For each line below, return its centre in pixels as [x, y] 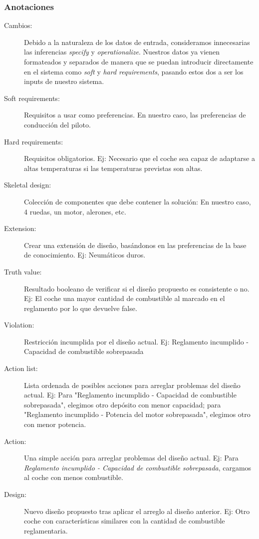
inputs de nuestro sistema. [64, 81]
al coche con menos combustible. [74, 477]
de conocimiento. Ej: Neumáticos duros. [85, 255]
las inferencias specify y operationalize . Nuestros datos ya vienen [122, 52]
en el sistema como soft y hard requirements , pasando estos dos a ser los [134, 71]
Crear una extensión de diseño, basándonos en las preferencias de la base [135, 245]
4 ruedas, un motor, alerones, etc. [75, 211]
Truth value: [23, 271]
